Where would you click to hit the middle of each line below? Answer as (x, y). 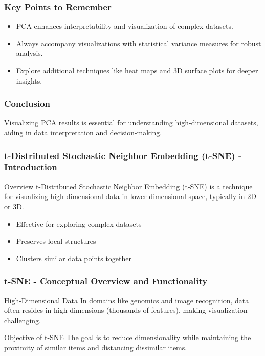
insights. (29, 80)
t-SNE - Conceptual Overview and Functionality (106, 281)
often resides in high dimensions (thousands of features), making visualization (126, 310)
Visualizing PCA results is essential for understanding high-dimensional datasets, (131, 122)
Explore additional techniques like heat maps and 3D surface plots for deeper (137, 70)
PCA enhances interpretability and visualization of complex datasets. (125, 26)
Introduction (31, 167)
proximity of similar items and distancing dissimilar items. (96, 347)
